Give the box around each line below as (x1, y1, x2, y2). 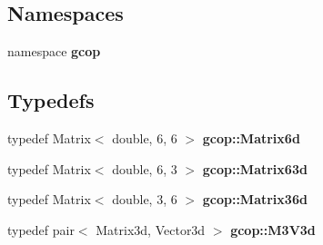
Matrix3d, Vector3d (96, 220, 206, 239)
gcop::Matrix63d (202, 159, 308, 178)
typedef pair (7, 220, 75, 239)
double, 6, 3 (112, 159, 177, 178)
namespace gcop (7, 42, 101, 61)
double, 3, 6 (112, 190, 177, 209)
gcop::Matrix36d (202, 190, 308, 209)
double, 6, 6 (112, 129, 177, 147)
